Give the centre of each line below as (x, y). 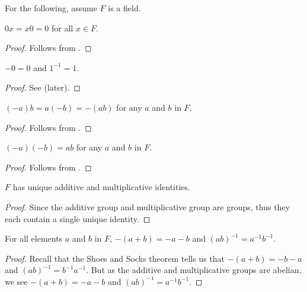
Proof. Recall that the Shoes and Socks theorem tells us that (115, 258)
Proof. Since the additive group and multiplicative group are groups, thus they (147, 206)
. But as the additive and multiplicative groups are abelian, (194, 270)
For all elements (34, 238)
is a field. (124, 8)
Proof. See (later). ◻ (43, 87)
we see (16, 281)
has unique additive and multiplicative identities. (101, 187)
